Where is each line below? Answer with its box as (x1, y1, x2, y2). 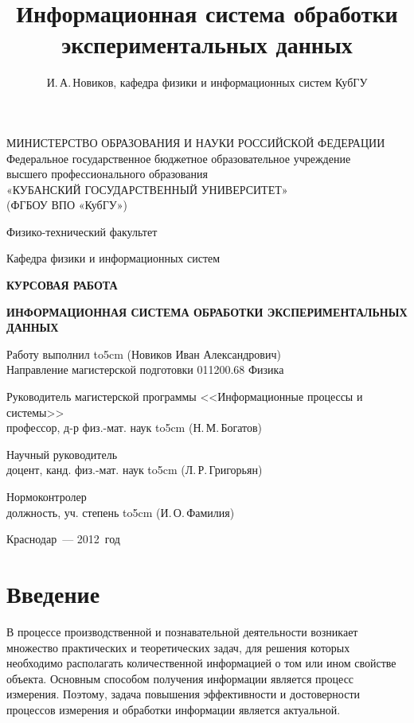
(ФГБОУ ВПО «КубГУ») (6, 196, 127, 213)
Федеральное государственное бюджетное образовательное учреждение (6, 150, 351, 166)
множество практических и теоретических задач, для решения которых (6, 639, 350, 655)
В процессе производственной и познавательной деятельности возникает (6, 623, 358, 639)
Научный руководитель (6, 445, 118, 462)
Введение (6, 577, 100, 609)
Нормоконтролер (6, 488, 87, 504)
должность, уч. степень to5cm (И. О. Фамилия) (6, 503, 235, 520)
